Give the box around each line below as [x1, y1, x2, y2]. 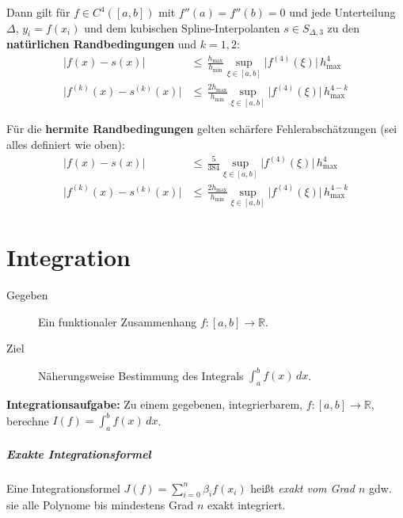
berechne [6, 412, 49, 428]
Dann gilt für [6, 4, 70, 20]
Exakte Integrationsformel [6, 445, 151, 462]
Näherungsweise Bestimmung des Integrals [38, 367, 244, 383]
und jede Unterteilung [289, 4, 396, 20]
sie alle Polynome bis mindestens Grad [6, 497, 194, 513]
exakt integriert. [207, 497, 286, 513]
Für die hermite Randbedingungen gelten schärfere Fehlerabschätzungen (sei [6, 120, 397, 137]
